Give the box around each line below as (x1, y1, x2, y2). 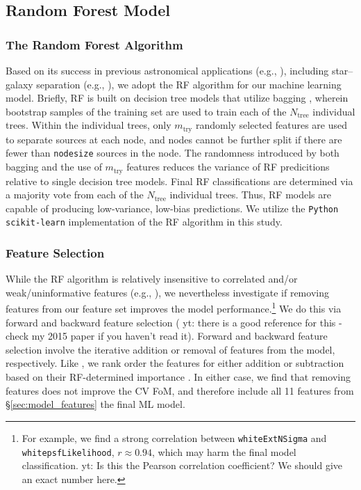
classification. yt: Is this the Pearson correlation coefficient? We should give (22, 458, 343, 473)
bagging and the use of (6, 159, 102, 174)
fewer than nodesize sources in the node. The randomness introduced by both (6, 145, 339, 160)
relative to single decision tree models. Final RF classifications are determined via (6, 173, 353, 188)
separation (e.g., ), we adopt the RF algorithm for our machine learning (36, 77, 342, 91)
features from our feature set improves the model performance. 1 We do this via (6, 299, 342, 316)
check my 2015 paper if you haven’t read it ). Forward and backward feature (6, 329, 328, 343)
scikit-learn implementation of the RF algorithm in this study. (6, 214, 283, 229)
